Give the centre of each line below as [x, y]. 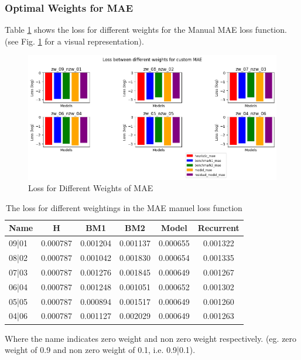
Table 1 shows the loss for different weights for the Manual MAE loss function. [146, 30]
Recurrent [218, 228]
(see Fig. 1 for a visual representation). [74, 41]
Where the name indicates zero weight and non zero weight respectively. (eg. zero [151, 338]
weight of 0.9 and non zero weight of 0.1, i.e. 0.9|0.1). [100, 350]
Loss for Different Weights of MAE [91, 188]
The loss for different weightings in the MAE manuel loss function [124, 207]
